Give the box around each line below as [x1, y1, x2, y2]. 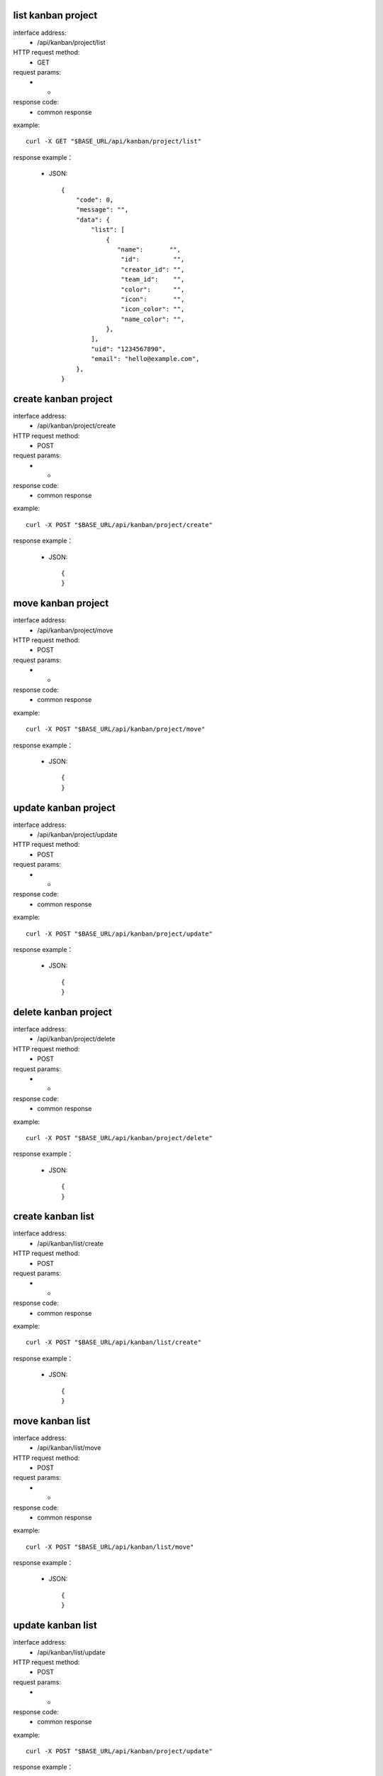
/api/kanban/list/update [37, 1648, 106, 1657]
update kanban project [13, 801, 116, 813]
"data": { [75, 215, 110, 224]
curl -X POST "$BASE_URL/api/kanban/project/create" [26, 521, 213, 529]
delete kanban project [13, 1006, 113, 1018]
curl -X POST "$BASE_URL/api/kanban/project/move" [26, 725, 206, 733]
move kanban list [13, 1414, 91, 1427]
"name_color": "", [121, 315, 185, 323]
